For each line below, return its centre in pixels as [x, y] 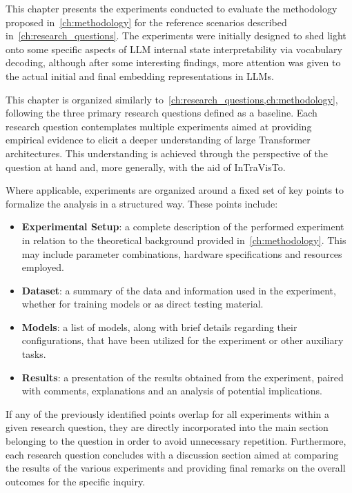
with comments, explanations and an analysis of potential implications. [172, 391]
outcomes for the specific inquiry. [76, 481]
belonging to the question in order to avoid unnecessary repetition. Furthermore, [176, 441]
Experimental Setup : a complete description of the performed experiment [183, 227]
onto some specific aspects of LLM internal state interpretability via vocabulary [174, 49]
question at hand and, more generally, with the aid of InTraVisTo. [146, 167]
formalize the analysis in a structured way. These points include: [142, 203]
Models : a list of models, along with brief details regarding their [159, 326]
